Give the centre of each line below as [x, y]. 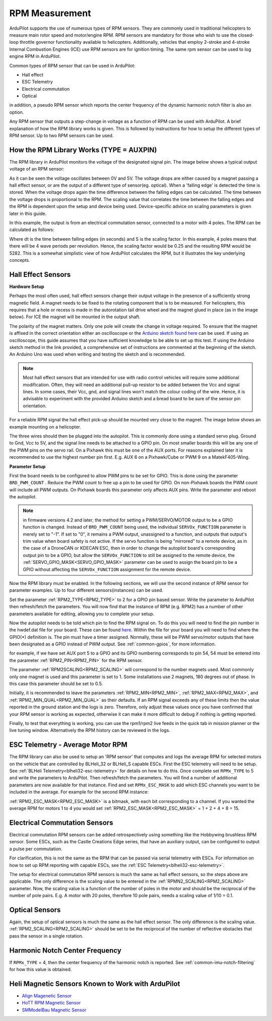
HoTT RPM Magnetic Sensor [51, 1003]
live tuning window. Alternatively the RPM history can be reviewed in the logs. [90, 731]
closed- [246, 35]
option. [17, 112]
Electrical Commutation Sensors [61, 822]
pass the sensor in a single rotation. [46, 936]
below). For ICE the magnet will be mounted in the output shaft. [75, 317]
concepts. [20, 260]
